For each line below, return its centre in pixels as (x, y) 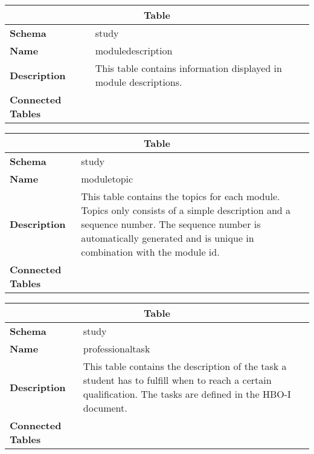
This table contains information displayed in (188, 68)
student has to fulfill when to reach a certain (177, 380)
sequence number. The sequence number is (171, 224)
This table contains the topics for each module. (181, 196)
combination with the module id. (150, 252)
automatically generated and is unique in (168, 238)
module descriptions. (139, 82)
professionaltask (117, 349)
